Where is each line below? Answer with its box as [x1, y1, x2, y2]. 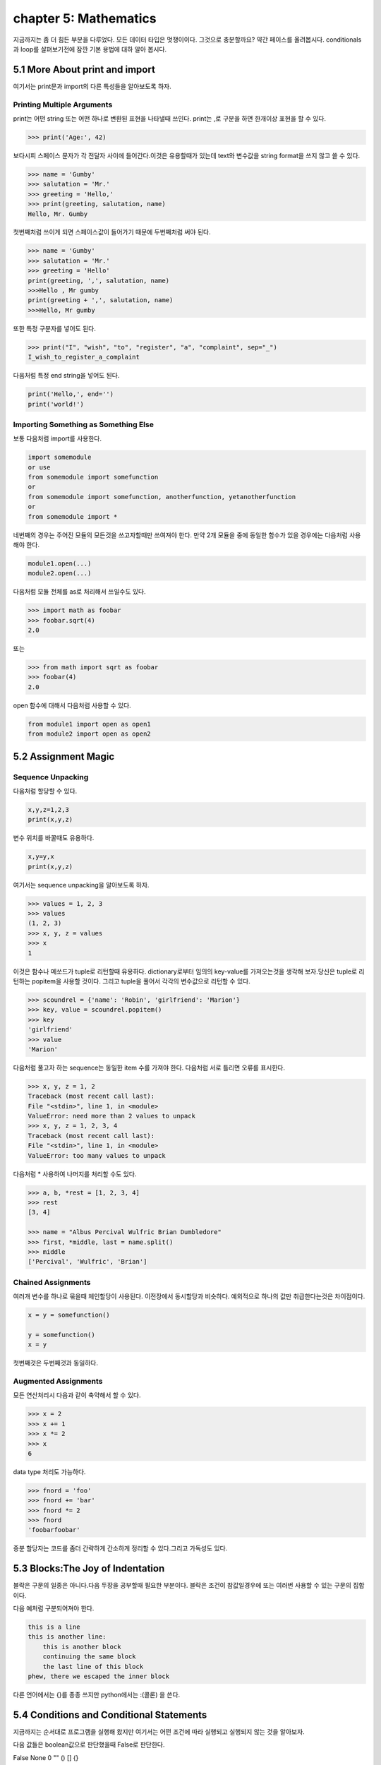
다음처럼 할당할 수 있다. [13, 786, 78, 795]
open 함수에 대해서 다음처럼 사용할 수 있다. [13, 701, 132, 710]
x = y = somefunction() [28, 1311, 111, 1320]
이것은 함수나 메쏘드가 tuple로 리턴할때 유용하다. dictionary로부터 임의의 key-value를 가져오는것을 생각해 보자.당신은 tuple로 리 [13, 967, 365, 976]
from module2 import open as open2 [28, 730, 151, 738]
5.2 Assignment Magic [13, 750, 115, 762]
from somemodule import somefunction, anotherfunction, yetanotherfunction [28, 493, 296, 501]
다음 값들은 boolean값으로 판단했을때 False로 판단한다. [13, 1740, 165, 1749]
